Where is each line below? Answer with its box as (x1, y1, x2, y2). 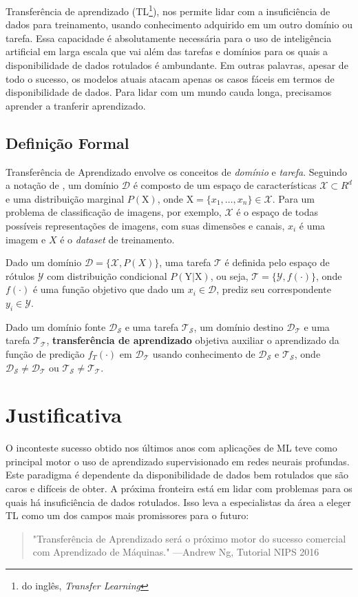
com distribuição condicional (47, 268, 167, 283)
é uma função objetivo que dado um (32, 282, 185, 296)
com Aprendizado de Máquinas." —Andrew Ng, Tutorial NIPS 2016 (32, 545, 319, 559)
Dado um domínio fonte (6, 319, 106, 334)
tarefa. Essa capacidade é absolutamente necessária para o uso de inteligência (6, 30, 332, 45)
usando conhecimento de (152, 346, 255, 361)
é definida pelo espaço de (224, 255, 330, 270)
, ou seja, (210, 268, 249, 283)
